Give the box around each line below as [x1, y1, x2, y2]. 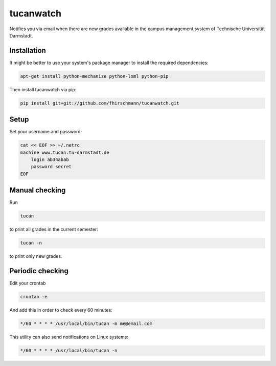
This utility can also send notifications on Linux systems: [9, 334, 129, 340]
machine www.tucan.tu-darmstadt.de [20, 149, 109, 155]
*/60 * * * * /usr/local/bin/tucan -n [20, 348, 118, 354]
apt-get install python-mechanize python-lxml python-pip [20, 73, 169, 79]
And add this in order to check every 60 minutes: [9, 307, 112, 313]
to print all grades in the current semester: [9, 226, 98, 233]
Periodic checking [9, 267, 68, 275]
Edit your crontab [9, 280, 46, 287]
